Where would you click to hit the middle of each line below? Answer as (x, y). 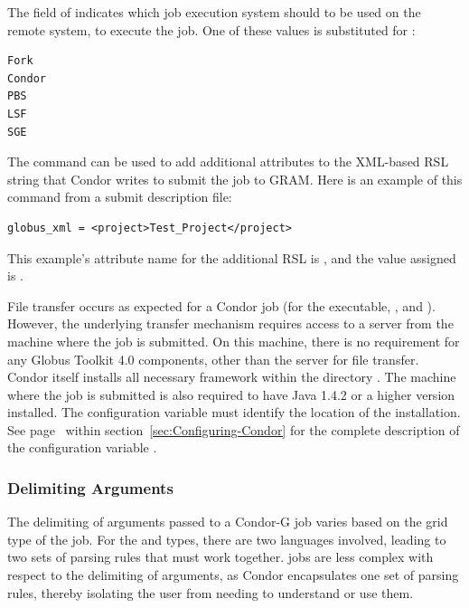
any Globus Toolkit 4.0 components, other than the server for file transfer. (213, 359)
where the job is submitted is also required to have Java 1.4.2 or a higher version (231, 394)
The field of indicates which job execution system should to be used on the (214, 12)
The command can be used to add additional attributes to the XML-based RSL (228, 161)
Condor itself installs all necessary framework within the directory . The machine (232, 377)
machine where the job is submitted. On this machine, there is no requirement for (234, 341)
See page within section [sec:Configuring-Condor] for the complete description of (234, 429)
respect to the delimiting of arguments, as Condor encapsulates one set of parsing (233, 575)
